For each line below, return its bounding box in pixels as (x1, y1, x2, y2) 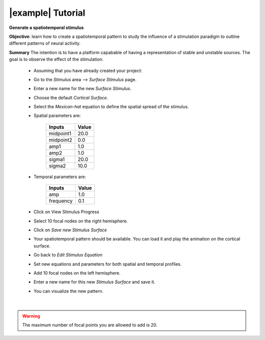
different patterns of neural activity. (9, 40, 81, 46)
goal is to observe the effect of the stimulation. (9, 57, 104, 62)
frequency (49, 197, 73, 204)
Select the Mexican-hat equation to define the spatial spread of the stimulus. (33, 104, 189, 110)
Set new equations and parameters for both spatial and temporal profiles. (33, 261, 182, 267)
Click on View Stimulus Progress (33, 209, 100, 215)
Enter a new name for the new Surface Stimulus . (33, 86, 132, 92)
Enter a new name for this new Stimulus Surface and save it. (33, 279, 156, 285)
